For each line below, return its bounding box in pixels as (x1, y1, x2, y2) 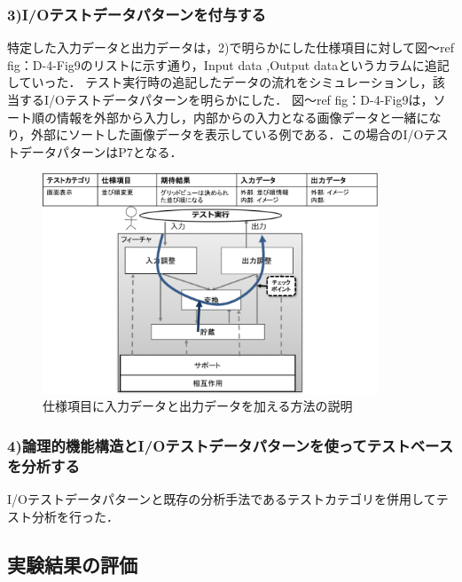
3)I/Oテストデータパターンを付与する (7, 3, 266, 25)
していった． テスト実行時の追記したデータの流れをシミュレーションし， (7, 73, 433, 91)
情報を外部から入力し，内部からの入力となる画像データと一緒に (56, 107, 429, 126)
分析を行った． (31, 507, 119, 525)
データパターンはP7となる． (19, 142, 183, 161)
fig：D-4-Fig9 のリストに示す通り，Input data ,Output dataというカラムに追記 (7, 55, 450, 74)
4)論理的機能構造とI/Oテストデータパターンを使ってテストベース (7, 434, 453, 456)
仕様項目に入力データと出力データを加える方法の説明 (43, 397, 353, 415)
